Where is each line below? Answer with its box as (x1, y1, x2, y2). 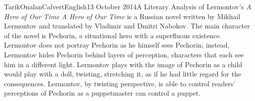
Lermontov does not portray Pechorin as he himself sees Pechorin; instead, (4, 40, 230, 50)
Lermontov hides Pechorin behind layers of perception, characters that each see (4, 49, 244, 59)
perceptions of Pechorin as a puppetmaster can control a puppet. (4, 88, 201, 98)
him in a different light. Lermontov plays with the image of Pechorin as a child (4, 59, 243, 69)
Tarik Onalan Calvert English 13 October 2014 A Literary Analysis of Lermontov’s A (4, 1, 252, 11)
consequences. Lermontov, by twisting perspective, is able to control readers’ (4, 78, 236, 88)
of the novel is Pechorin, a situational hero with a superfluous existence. (4, 30, 222, 40)
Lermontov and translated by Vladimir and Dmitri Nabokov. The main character (4, 21, 250, 31)
